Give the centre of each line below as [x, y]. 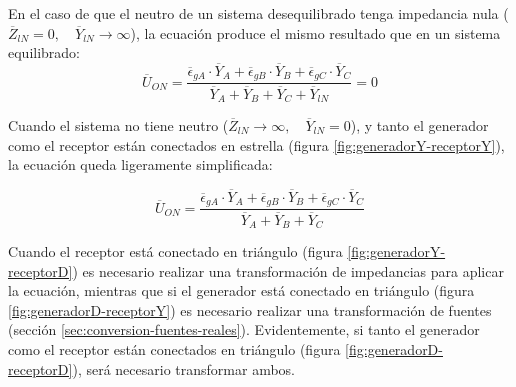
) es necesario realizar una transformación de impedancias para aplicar [288, 270]
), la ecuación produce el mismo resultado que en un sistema [315, 32]
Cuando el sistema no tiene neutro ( [118, 125]
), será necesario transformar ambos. [183, 368]
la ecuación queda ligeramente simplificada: [140, 164]
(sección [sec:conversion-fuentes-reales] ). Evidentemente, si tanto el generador [244, 329]
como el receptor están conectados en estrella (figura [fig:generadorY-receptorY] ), [256, 144]
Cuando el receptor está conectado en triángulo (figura [175, 251]
